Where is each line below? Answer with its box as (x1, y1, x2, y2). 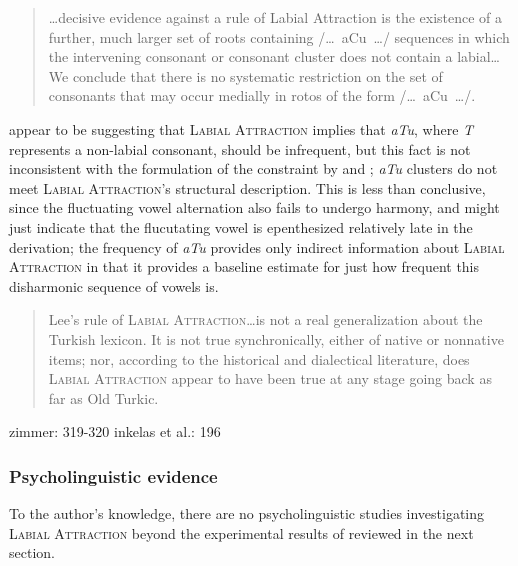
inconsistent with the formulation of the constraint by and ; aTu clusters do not (9, 158, 498, 179)
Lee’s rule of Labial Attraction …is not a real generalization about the (48, 309, 483, 330)
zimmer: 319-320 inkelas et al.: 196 (9, 421, 221, 442)
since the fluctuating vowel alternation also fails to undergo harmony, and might (9, 197, 500, 218)
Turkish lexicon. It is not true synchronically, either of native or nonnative (48, 328, 504, 349)
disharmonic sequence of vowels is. (9, 275, 219, 296)
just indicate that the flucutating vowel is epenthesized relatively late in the (9, 216, 473, 237)
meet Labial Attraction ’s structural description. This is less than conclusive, (9, 177, 486, 198)
